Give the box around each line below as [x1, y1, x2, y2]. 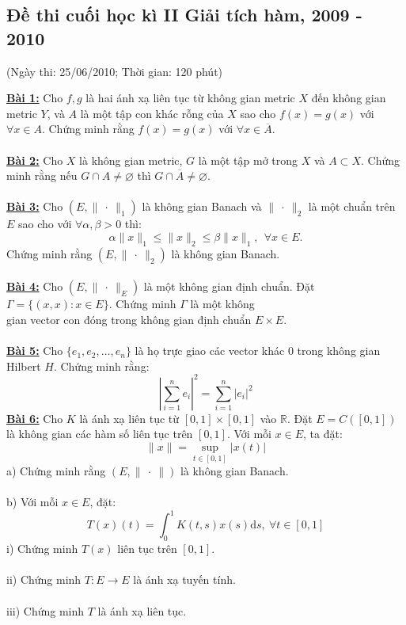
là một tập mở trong [198, 151, 298, 168]
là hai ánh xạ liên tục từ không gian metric [85, 90, 295, 106]
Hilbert [6, 357, 41, 374]
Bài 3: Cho [6, 198, 63, 215]
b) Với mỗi [6, 494, 59, 510]
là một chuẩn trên [308, 198, 396, 215]
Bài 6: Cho [6, 410, 63, 426]
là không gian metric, [79, 151, 183, 168]
